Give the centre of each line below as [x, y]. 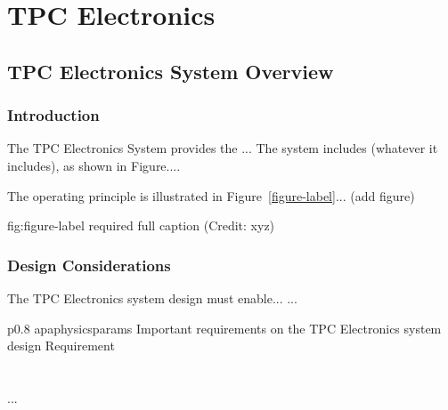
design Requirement [61, 346]
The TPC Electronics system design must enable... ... [152, 297]
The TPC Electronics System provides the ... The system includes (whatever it [223, 148]
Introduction [53, 115]
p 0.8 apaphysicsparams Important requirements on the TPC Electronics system [224, 328]
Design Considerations [89, 265]
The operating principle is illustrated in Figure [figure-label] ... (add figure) [211, 195]
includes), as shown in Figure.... [94, 165]
